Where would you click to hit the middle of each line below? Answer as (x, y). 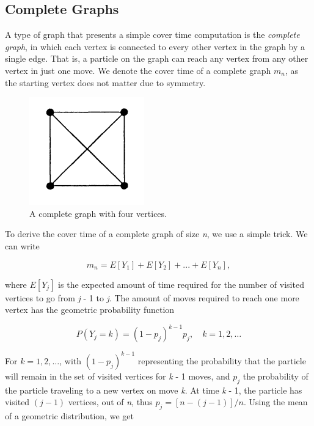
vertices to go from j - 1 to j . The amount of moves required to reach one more (152, 297)
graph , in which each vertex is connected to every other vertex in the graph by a (155, 46)
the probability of (276, 376)
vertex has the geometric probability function (90, 310)
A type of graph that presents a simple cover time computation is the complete (152, 35)
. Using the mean (276, 402)
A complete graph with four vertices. (98, 213)
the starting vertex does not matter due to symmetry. (105, 82)
